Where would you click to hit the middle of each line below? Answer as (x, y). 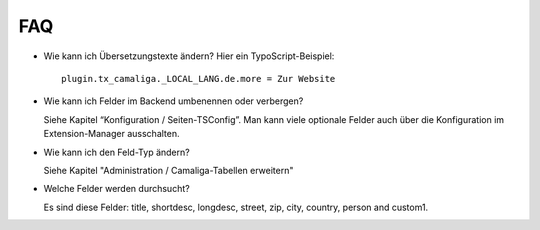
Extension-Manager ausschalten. (111, 134)
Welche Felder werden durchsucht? (116, 189)
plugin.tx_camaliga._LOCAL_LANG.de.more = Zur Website (198, 78)
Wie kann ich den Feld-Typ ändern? (116, 152)
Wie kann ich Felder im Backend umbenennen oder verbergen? (173, 101)
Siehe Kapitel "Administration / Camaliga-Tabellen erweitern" (168, 170)
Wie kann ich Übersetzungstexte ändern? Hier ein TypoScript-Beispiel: (189, 56)
